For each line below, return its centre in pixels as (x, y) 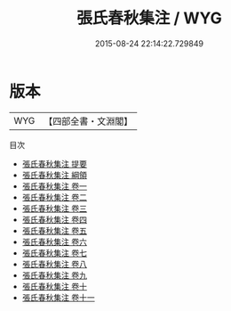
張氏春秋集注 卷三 (54, 208)
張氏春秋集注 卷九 (54, 275)
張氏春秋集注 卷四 (54, 219)
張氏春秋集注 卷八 (54, 264)
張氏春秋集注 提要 (54, 164)
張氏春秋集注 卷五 (54, 230)
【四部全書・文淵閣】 (88, 121)
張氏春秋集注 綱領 (54, 175)
